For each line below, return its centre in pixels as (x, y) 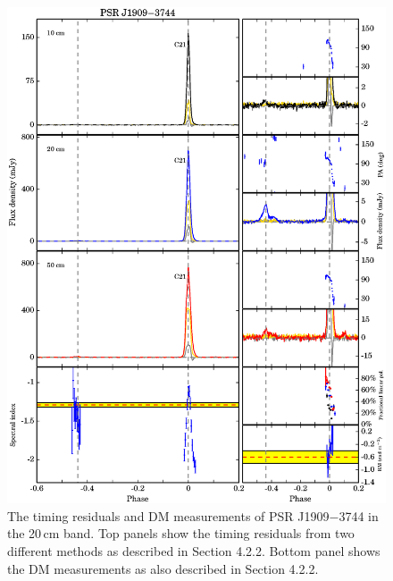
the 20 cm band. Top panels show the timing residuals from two (181, 533)
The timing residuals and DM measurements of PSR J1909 (168, 515)
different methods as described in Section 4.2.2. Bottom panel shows (194, 550)
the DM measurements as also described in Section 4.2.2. (163, 568)
